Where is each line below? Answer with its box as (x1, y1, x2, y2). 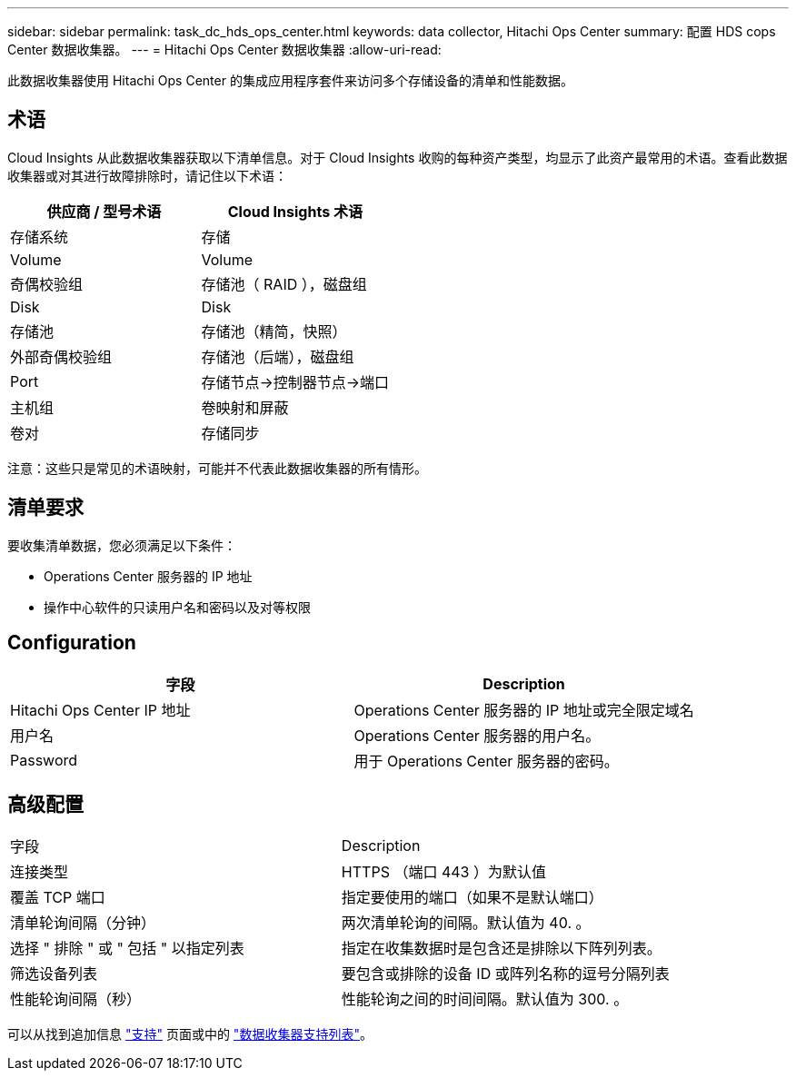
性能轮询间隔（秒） (10, 990, 142, 1009)
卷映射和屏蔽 (201, 398, 289, 417)
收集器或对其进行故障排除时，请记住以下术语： (7, 167, 287, 183)
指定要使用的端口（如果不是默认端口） (341, 888, 603, 907)
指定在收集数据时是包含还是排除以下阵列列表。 (341, 939, 662, 958)
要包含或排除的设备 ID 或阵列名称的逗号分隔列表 (341, 964, 670, 984)
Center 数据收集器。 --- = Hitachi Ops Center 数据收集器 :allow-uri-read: (7, 42, 442, 57)
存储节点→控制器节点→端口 (201, 372, 390, 391)
